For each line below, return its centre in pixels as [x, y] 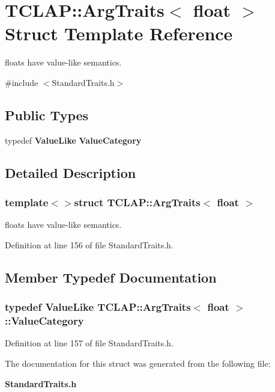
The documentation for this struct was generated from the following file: [138, 363]
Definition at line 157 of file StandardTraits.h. [89, 343]
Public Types [47, 115]
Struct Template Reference [119, 33]
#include [22, 82]
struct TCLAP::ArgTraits [137, 202]
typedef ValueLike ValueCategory [73, 140]
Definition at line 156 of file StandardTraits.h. [89, 244]
